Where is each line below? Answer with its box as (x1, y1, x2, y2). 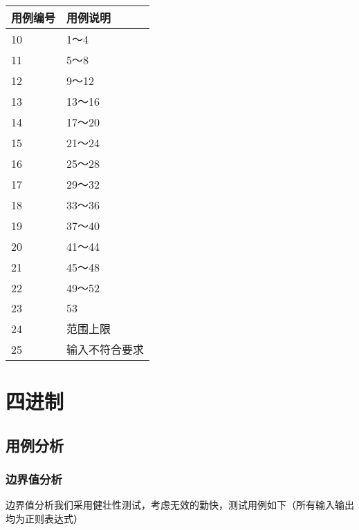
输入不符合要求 (66, 341, 145, 357)
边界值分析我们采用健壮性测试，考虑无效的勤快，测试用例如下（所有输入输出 (6, 498, 354, 512)
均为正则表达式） (6, 511, 83, 525)
